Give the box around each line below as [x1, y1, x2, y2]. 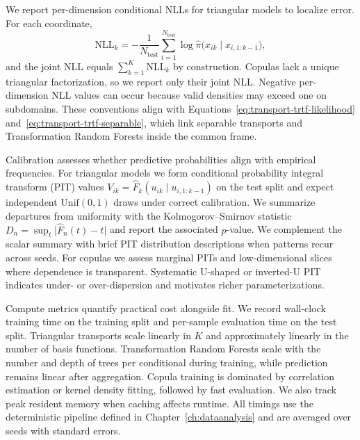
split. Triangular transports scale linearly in [6, 327, 191, 342]
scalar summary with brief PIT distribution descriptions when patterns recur [6, 236, 334, 251]
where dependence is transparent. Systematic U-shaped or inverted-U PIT [6, 263, 321, 278]
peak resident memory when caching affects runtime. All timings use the [6, 396, 313, 410]
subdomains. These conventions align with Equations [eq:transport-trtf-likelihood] [6, 101, 355, 115]
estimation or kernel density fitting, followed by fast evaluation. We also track [6, 382, 337, 397]
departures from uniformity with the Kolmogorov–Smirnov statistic [6, 208, 292, 222]
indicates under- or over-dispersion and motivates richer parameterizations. [6, 277, 325, 292]
